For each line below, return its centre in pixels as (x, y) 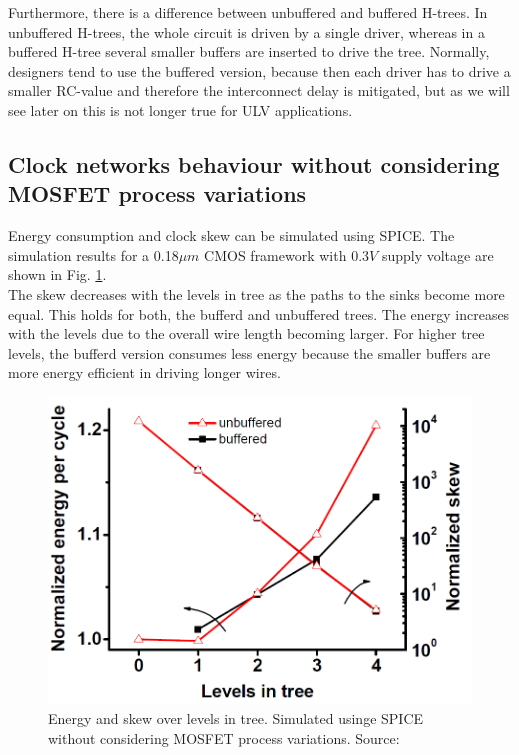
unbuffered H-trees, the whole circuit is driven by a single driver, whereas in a (246, 31)
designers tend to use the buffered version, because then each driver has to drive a (259, 70)
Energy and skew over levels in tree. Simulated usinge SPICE (236, 718)
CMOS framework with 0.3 (287, 254)
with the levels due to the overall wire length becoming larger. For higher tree (246, 333)
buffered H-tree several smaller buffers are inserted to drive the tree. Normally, (249, 51)
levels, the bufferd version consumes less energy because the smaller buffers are (249, 352)
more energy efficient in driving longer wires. (144, 372)
